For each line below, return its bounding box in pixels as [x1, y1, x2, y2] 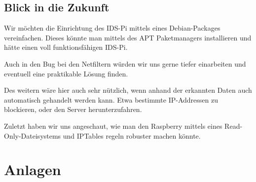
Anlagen [4, 159, 61, 180]
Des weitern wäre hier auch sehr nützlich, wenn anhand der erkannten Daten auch [4, 85, 252, 95]
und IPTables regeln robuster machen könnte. [63, 130, 201, 141]
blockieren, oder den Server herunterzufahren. [4, 104, 142, 114]
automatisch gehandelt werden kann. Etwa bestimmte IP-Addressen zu [4, 94, 218, 105]
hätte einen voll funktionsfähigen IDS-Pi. [4, 42, 128, 52]
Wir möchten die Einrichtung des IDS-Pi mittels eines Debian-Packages [4, 23, 220, 33]
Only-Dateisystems [4, 130, 61, 141]
